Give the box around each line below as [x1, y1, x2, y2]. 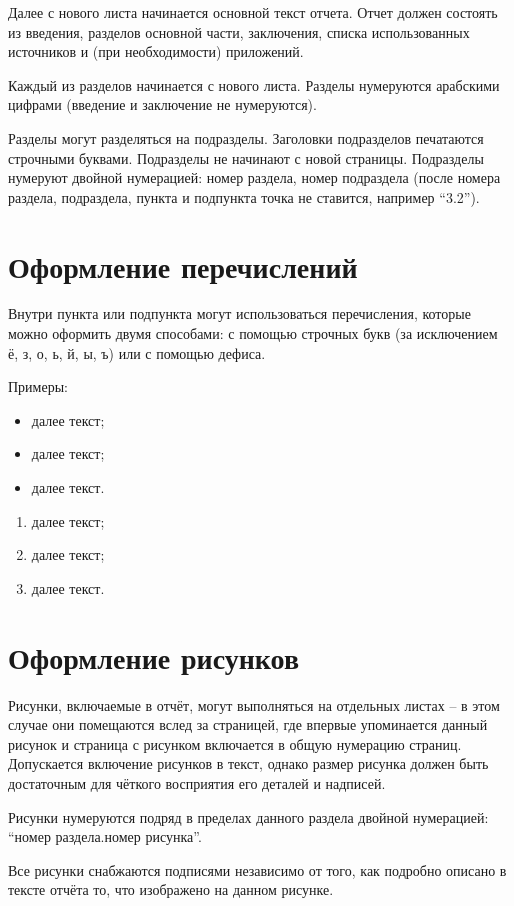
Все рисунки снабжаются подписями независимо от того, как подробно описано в [8, 859, 507, 880]
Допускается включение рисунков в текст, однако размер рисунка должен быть [8, 753, 489, 774]
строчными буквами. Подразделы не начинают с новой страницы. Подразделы [8, 147, 484, 168]
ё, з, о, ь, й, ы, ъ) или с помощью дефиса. [8, 342, 266, 363]
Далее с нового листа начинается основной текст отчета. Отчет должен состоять [8, 2, 498, 22]
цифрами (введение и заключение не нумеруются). [8, 94, 317, 115]
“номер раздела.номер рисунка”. [8, 826, 202, 847]
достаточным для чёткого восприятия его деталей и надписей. [8, 772, 386, 793]
